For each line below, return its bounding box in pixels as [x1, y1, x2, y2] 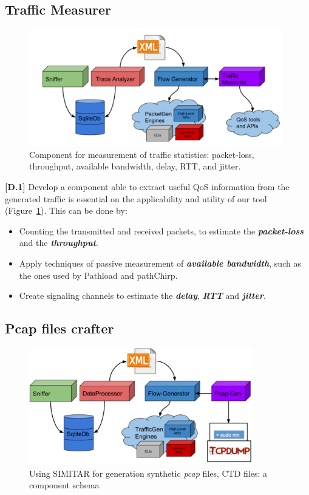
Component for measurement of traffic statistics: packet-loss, [29, 148, 254, 160]
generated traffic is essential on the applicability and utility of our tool [5, 192, 267, 205]
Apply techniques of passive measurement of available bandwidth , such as [19, 256, 301, 269]
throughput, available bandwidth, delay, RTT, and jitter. [29, 160, 241, 172]
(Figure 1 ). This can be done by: [5, 204, 127, 217]
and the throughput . [19, 236, 98, 249]
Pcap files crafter [5, 319, 114, 338]
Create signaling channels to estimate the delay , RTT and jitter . [19, 289, 266, 302]
